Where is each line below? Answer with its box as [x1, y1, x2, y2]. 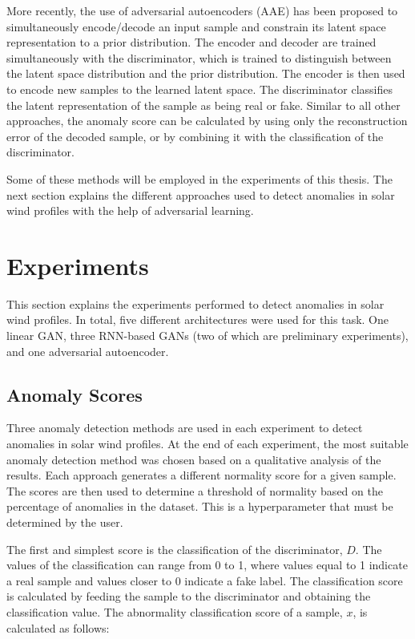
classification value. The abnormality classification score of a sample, [6, 603, 343, 620]
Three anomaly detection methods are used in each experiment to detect [6, 419, 363, 436]
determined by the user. [6, 513, 123, 530]
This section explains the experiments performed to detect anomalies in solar [6, 295, 385, 312]
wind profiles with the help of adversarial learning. [6, 202, 254, 219]
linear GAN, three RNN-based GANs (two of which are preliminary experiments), [6, 327, 409, 344]
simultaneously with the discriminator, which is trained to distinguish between [6, 49, 392, 66]
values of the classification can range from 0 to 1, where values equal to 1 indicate [6, 556, 408, 573]
